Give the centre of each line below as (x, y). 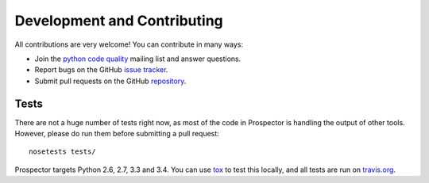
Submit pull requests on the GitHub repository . (110, 81)
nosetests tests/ (62, 152)
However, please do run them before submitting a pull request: (117, 134)
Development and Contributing (119, 21)
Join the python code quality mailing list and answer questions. (138, 59)
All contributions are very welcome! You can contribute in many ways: (129, 44)
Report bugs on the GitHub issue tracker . (101, 70)
